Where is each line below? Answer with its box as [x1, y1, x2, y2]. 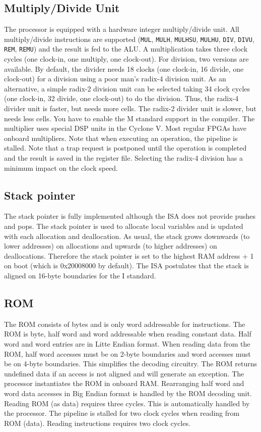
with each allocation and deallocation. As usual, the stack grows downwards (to [4, 230, 250, 241]
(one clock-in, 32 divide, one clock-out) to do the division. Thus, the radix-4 [4, 93, 239, 104]
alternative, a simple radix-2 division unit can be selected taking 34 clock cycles [4, 83, 250, 93]
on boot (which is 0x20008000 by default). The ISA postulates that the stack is [4, 260, 249, 271]
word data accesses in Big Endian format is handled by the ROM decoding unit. [4, 388, 252, 398]
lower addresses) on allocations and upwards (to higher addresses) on [4, 241, 217, 251]
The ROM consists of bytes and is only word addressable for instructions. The [4, 318, 245, 329]
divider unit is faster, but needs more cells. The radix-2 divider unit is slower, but [4, 103, 256, 114]
